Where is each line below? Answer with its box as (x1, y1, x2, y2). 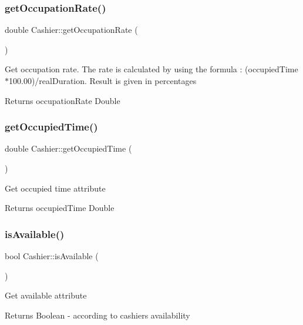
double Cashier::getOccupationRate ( (5, 24, 138, 36)
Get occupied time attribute (5, 182, 106, 194)
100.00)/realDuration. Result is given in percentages (9, 75, 197, 86)
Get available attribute (5, 289, 87, 301)
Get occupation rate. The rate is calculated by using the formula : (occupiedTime (5, 63, 298, 75)
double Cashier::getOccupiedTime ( (5, 142, 132, 155)
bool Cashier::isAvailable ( (5, 250, 99, 262)
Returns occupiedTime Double (5, 202, 115, 214)
